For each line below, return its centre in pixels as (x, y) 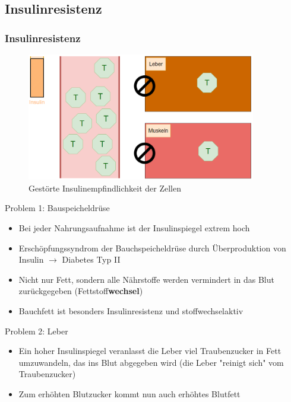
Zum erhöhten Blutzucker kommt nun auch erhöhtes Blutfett (129, 393)
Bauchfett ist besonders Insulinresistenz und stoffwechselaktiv (131, 310)
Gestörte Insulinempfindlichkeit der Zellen (105, 188)
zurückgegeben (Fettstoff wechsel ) (81, 291)
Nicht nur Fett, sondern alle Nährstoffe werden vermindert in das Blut (146, 279)
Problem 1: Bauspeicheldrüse (57, 208)
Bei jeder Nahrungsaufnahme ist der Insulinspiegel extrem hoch (134, 228)
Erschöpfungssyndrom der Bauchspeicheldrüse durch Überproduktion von (152, 248)
